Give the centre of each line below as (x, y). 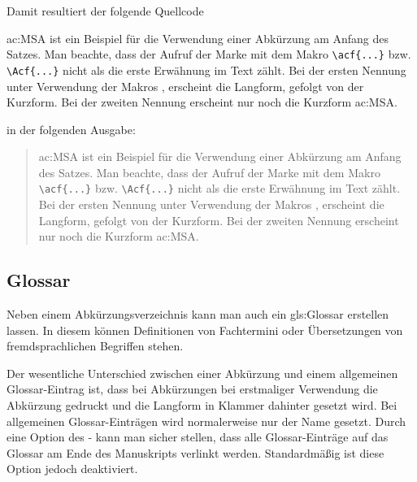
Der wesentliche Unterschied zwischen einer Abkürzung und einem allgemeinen (202, 373)
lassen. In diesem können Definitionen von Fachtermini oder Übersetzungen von (205, 330)
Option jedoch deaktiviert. (72, 469)
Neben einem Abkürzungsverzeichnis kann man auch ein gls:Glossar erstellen (198, 314)
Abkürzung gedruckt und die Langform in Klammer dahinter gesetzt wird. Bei (202, 405)
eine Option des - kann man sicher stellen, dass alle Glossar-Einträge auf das (198, 437)
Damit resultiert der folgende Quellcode (105, 11)
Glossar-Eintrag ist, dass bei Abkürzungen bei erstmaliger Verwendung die (192, 389)
